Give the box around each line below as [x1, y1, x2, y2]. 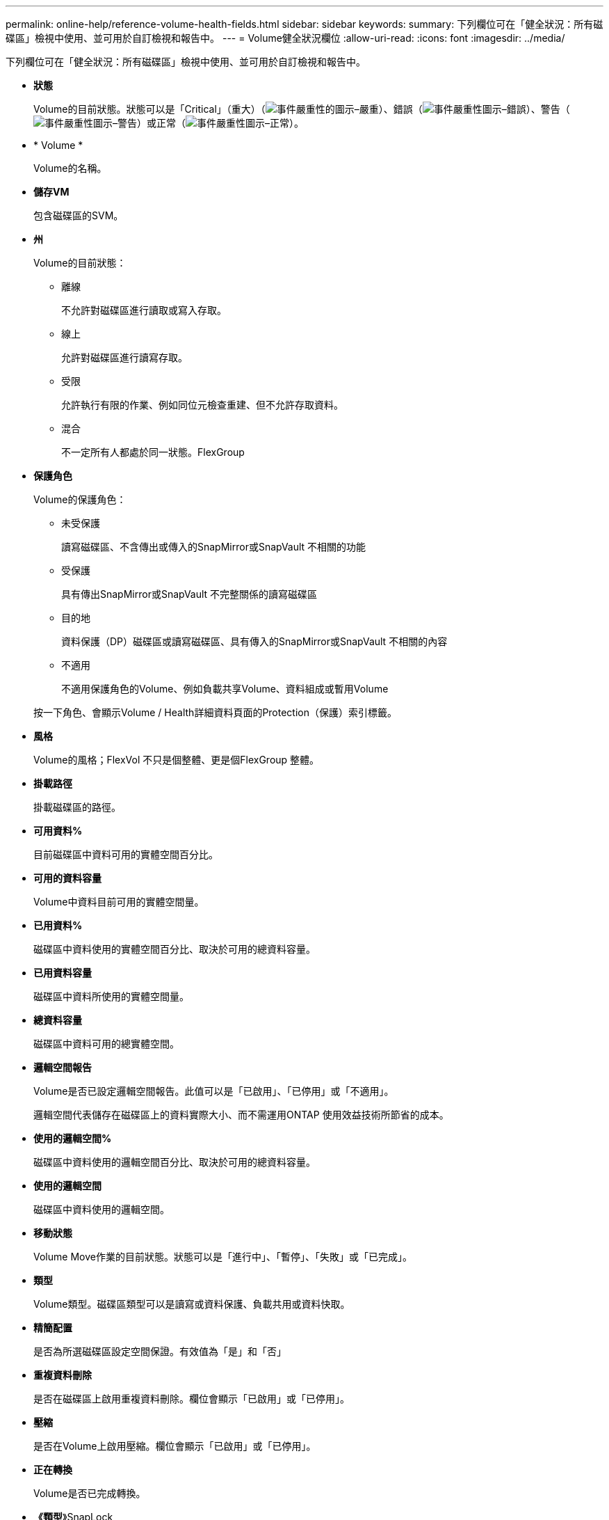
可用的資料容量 [33, 872, 101, 884]
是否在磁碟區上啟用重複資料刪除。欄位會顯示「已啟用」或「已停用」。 [33, 1393, 350, 1404]
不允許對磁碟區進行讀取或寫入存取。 [61, 304, 227, 316]
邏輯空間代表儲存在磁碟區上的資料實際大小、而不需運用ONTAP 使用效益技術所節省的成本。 [33, 1109, 449, 1121]
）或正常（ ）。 [137, 117, 304, 129]
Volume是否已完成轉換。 [33, 1487, 146, 1499]
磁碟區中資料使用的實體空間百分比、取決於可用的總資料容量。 [33, 943, 316, 955]
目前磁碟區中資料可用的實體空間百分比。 [33, 848, 218, 860]
